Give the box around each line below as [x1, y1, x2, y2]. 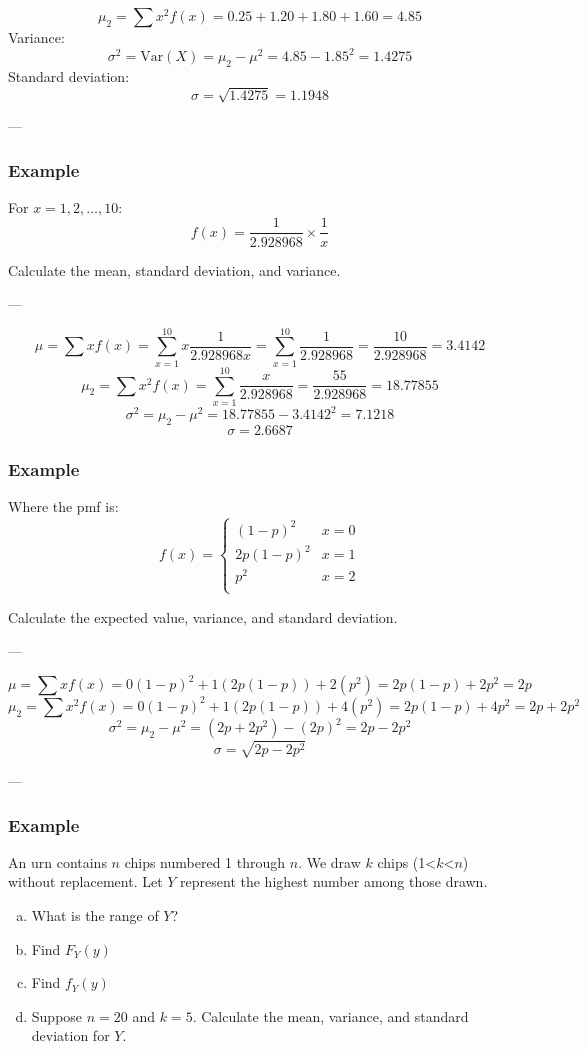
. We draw [298, 851, 361, 872]
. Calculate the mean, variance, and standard [192, 1005, 469, 1026]
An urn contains [8, 851, 107, 872]
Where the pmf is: [8, 496, 119, 517]
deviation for [31, 1025, 110, 1046]
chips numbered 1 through [124, 851, 286, 872]
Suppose [31, 1005, 83, 1026]
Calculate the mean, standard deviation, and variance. [8, 259, 341, 280]
